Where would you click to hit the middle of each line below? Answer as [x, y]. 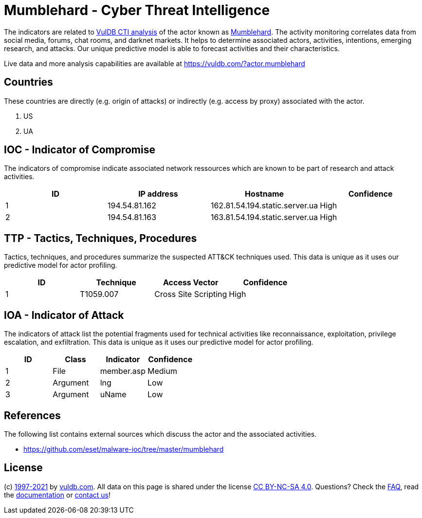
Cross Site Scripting [191, 294]
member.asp [123, 371]
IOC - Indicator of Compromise [80, 150]
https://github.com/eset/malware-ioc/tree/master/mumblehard [124, 449]
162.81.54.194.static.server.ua [264, 206]
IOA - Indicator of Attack [64, 315]
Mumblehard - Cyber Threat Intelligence [137, 10]
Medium [162, 371]
